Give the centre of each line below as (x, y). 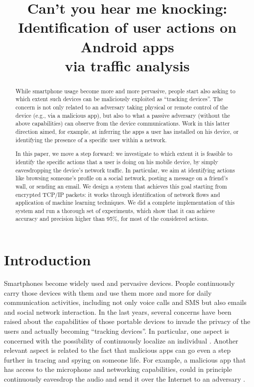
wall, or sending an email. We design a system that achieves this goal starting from (121, 186)
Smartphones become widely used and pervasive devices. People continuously (119, 283)
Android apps (127, 46)
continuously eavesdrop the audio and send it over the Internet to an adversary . (125, 379)
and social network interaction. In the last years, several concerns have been (118, 312)
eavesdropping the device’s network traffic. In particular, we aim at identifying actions (125, 170)
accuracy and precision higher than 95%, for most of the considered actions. (112, 219)
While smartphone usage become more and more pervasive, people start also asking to (125, 91)
